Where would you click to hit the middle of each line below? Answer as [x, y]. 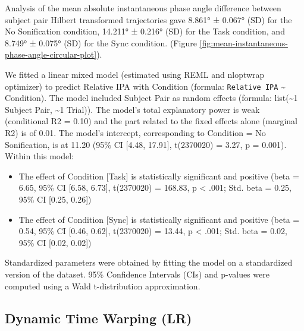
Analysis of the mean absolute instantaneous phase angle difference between [143, 8]
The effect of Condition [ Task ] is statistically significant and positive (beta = [159, 176]
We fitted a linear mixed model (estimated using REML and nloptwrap [135, 74]
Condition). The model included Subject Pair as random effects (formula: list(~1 [151, 98]
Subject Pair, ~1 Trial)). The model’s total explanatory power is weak [132, 109]
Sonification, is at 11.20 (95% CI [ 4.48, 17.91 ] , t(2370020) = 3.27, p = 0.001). [146, 144]
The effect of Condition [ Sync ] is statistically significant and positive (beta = [159, 219]
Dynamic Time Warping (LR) [98, 318]
